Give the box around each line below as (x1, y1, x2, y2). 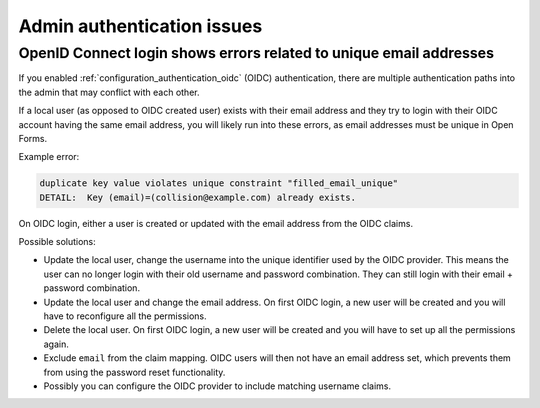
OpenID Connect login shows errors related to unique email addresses (18, 44, 495, 62)
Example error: (18, 151, 80, 163)
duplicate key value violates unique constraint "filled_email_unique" (39, 178, 399, 189)
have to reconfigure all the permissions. (43, 310, 207, 322)
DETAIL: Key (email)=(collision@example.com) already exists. (39, 191, 357, 203)
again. (43, 338, 70, 350)
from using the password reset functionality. (43, 366, 226, 378)
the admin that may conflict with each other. (18, 86, 200, 98)
